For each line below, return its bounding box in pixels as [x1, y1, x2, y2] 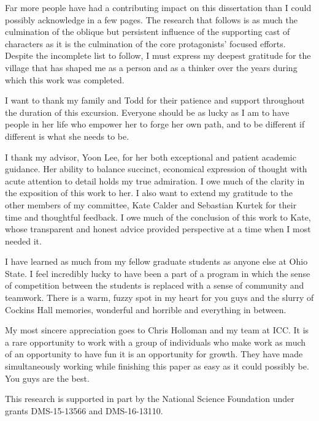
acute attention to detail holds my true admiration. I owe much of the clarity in [5, 174, 305, 187]
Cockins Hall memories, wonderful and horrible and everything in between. [5, 303, 286, 316]
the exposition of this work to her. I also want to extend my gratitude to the [5, 186, 293, 199]
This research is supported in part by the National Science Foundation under [5, 392, 294, 405]
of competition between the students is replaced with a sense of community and [5, 279, 304, 292]
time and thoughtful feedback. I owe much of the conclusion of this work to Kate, [5, 210, 311, 223]
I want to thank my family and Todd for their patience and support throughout [5, 94, 305, 107]
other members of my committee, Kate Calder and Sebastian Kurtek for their [5, 198, 297, 211]
